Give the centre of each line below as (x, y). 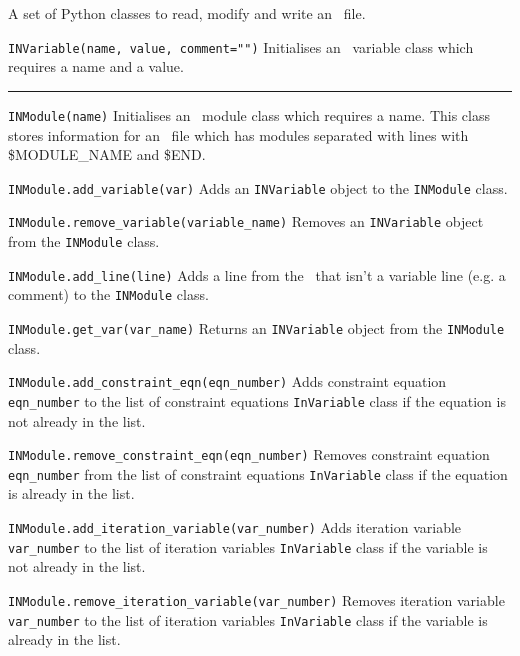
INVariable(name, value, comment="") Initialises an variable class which (241, 46)
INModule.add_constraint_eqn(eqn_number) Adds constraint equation (227, 381)
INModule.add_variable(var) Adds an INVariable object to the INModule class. (258, 187)
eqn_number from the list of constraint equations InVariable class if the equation (258, 473)
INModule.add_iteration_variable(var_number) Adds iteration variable (235, 527)
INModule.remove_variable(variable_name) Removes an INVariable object (246, 221)
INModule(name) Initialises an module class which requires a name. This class (249, 114)
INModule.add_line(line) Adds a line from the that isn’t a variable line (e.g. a (257, 274)
